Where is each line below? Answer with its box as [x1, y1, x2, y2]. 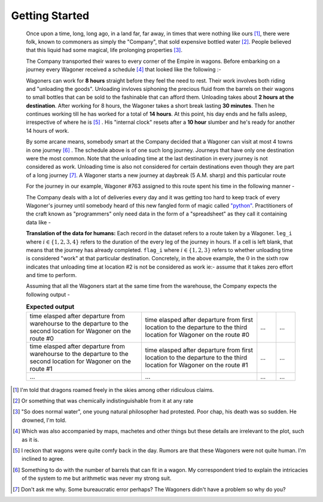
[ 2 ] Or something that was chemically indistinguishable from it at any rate [13, 397, 194, 404]
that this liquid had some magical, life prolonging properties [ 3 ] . [26, 47, 182, 54]
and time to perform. [26, 272, 77, 279]
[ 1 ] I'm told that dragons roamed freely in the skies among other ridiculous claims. [13, 386, 215, 393]
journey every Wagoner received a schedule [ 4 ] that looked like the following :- [26, 66, 221, 73]
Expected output [26, 303, 75, 311]
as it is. [22, 436, 39, 443]
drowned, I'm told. [22, 416, 67, 424]
